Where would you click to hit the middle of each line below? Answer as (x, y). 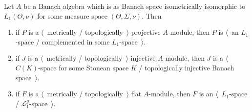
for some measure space (72, 15)
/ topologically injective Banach (187, 67)
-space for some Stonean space (84, 67)
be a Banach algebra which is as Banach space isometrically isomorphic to (135, 6)
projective (146, 32)
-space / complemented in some (63, 41)
